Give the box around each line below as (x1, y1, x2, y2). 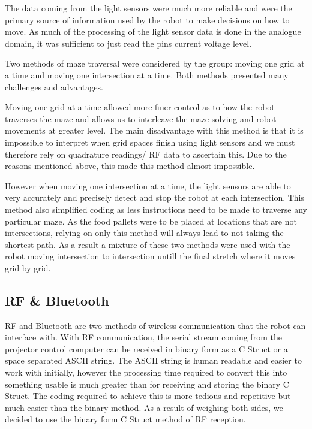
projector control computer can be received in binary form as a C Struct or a (5, 342, 288, 355)
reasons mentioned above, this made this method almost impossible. (5, 159, 255, 172)
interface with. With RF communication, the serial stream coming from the (5, 331, 282, 343)
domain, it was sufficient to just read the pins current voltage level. (5, 37, 252, 49)
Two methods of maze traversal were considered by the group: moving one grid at (5, 57, 305, 70)
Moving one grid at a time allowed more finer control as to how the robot (5, 101, 275, 113)
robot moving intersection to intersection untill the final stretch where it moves (5, 250, 296, 262)
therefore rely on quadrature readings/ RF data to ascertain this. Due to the (5, 147, 287, 160)
